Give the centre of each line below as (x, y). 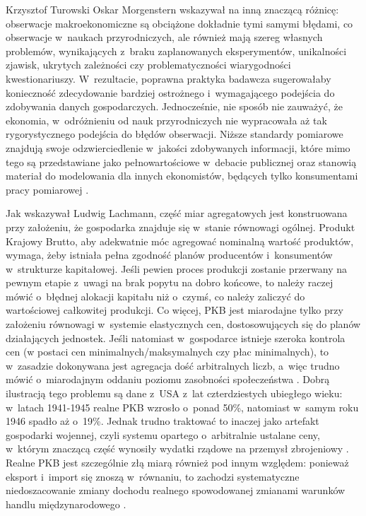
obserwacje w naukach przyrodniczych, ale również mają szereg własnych (164, 37)
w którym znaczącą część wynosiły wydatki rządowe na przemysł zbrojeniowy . (177, 448)
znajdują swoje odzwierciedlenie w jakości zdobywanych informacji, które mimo (178, 147)
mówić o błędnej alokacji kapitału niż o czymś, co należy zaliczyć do (155, 296)
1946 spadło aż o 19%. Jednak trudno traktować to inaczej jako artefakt (163, 421)
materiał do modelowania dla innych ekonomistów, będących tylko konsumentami (182, 176)
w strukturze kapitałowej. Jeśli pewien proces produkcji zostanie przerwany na (176, 268)
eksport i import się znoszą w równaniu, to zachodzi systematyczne (153, 476)
